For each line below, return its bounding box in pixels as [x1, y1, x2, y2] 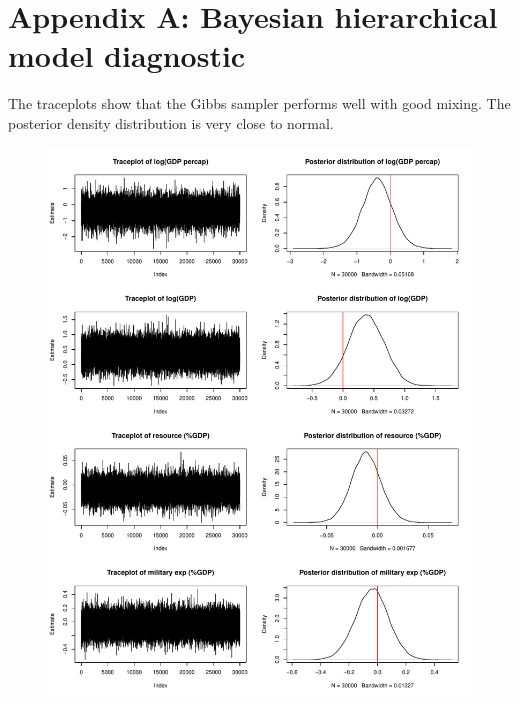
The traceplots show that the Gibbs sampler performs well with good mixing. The [8, 93, 511, 114]
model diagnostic [8, 35, 246, 76]
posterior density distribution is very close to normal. [8, 112, 334, 133]
